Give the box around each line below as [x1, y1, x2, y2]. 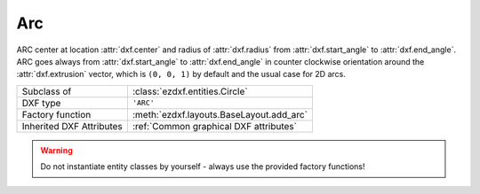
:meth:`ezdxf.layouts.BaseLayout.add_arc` [132, 108, 308, 120]
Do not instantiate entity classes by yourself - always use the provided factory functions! [40, 161, 365, 172]
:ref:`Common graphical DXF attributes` [132, 120, 298, 132]
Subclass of [21, 85, 72, 97]
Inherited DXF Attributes [21, 120, 124, 132]
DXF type [21, 97, 61, 109]
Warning [40, 144, 73, 155]
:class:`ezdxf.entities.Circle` [132, 85, 248, 97]
